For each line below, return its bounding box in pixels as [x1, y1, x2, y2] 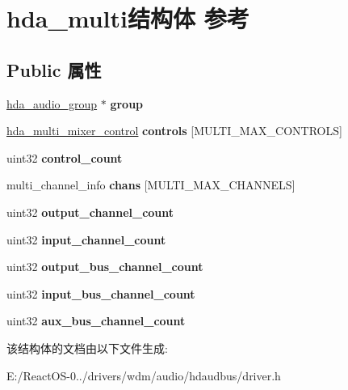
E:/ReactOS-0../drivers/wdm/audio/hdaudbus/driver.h [6, 367, 281, 384]
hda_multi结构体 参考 [6, 2, 249, 35]
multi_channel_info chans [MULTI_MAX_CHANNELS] [6, 176, 296, 193]
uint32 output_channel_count [6, 203, 174, 220]
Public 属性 [6, 57, 102, 82]
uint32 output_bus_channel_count [6, 258, 203, 275]
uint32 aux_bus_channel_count [6, 312, 186, 329]
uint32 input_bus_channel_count [6, 285, 195, 302]
